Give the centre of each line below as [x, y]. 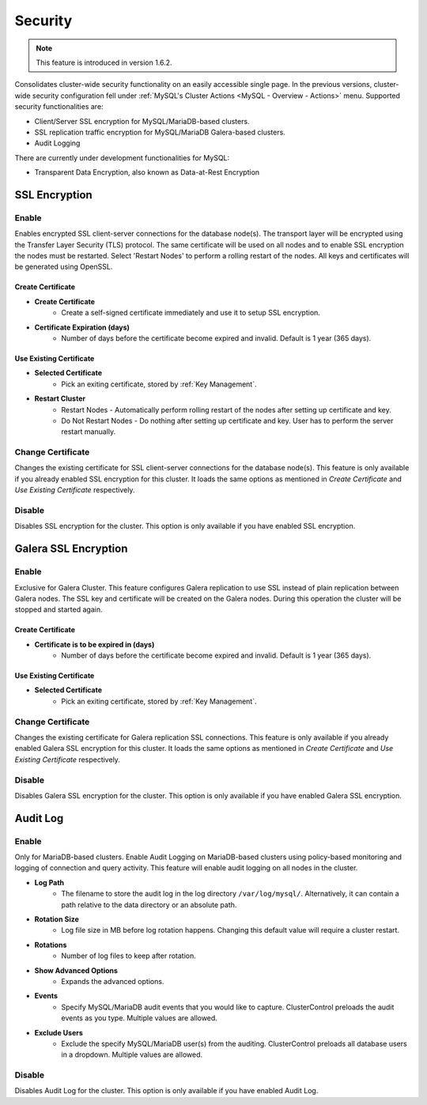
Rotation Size [57, 919]
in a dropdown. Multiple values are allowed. [132, 1054]
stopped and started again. [59, 609]
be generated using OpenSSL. [64, 267]
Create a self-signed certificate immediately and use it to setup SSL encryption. [191, 313]
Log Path [49, 882]
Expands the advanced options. [113, 981]
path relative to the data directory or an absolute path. [149, 904]
